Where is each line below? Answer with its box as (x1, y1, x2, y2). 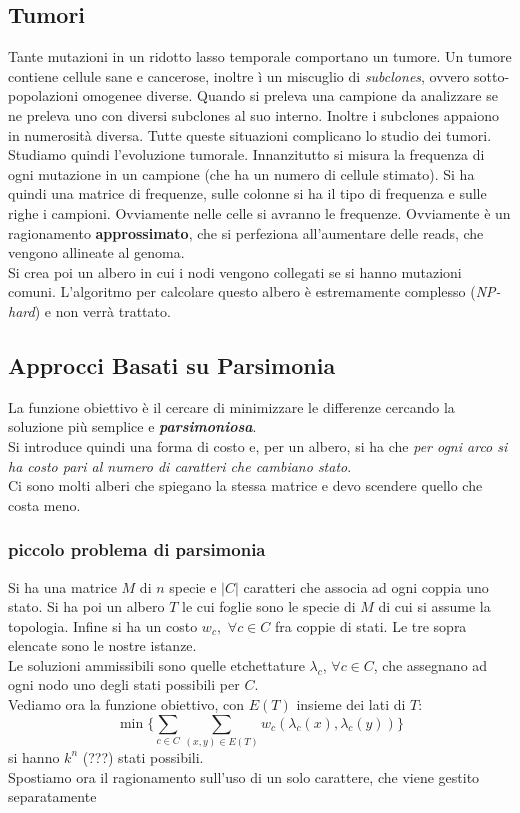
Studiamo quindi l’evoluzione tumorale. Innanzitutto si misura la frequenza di (8, 144, 485, 165)
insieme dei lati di (296, 694, 406, 715)
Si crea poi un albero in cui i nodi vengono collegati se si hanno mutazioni (8, 261, 462, 282)
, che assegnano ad (373, 654, 488, 675)
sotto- (473, 65, 510, 86)
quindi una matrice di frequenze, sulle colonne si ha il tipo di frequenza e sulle (8, 183, 487, 204)
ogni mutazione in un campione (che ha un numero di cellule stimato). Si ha (8, 163, 475, 184)
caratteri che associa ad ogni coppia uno (243, 576, 489, 597)
